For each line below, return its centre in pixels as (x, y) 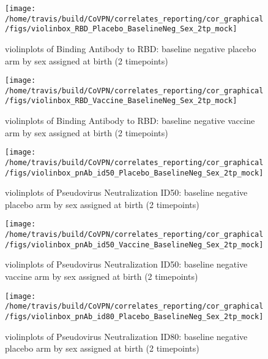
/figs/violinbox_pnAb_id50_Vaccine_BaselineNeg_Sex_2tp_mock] (134, 245)
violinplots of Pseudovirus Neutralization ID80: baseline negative (126, 336)
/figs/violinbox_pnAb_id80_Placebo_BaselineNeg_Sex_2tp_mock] (134, 316)
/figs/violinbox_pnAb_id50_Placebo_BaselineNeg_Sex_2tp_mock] (134, 173)
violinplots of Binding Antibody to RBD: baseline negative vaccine (130, 121)
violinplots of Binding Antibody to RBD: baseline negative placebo (131, 48)
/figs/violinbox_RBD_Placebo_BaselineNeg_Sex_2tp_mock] (121, 29)
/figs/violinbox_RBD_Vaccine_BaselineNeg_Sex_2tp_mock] (121, 101)
